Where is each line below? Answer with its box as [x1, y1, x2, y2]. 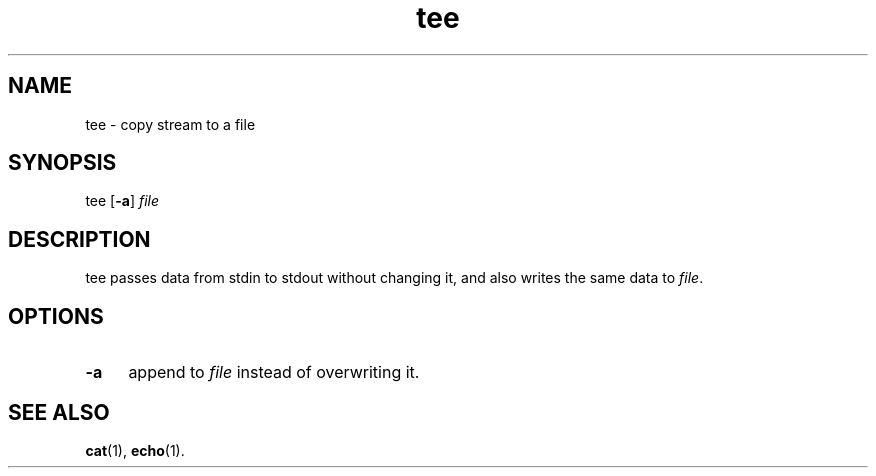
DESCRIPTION [8, 226, 151, 252]
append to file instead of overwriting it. [128, 362, 420, 383]
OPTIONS [8, 303, 104, 329]
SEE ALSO [8, 399, 110, 425]
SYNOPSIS [8, 150, 117, 176]
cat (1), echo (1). [85, 441, 185, 459]
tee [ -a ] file [85, 192, 160, 210]
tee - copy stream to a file [85, 115, 256, 133]
